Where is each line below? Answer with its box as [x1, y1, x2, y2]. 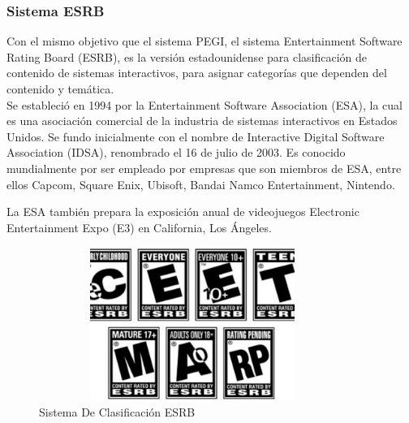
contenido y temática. [6, 80, 114, 97]
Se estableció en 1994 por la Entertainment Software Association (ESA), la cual [6, 96, 403, 113]
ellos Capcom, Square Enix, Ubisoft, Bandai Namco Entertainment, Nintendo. [6, 175, 395, 192]
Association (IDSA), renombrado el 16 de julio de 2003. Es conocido [6, 144, 346, 161]
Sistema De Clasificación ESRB [39, 403, 196, 420]
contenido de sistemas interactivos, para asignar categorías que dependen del [6, 64, 387, 81]
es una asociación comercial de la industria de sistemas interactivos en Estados [6, 112, 398, 129]
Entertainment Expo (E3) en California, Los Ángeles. [6, 218, 272, 235]
